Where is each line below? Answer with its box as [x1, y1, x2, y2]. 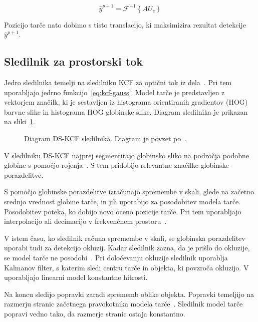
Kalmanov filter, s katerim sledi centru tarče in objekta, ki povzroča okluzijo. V [4, 262, 249, 272]
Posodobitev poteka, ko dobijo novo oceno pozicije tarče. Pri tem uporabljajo [4, 206, 241, 216]
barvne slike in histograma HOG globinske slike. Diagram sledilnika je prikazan [4, 106, 248, 117]
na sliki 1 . [4, 116, 35, 127]
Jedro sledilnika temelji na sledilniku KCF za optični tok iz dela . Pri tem [4, 77, 232, 88]
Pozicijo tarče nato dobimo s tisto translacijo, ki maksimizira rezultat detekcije [4, 19, 246, 30]
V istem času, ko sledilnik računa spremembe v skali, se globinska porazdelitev [4, 232, 245, 243]
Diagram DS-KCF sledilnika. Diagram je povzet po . [24, 133, 187, 144]
